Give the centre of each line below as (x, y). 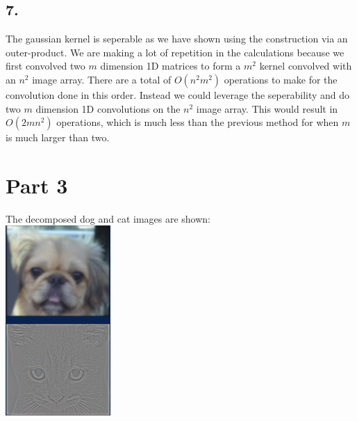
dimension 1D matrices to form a (171, 66)
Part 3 (37, 185)
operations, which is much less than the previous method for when (198, 122)
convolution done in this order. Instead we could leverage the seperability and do (178, 94)
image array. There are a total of (102, 79)
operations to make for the (281, 79)
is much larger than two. (58, 137)
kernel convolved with (306, 66)
